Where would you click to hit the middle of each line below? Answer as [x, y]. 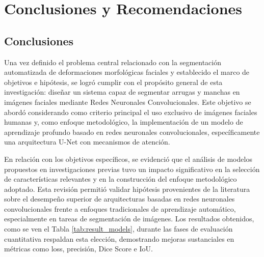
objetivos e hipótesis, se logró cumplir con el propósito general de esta [113, 82]
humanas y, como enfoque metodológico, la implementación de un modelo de [124, 122]
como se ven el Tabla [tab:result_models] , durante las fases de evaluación [118, 229]
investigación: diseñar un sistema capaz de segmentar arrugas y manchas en [122, 92]
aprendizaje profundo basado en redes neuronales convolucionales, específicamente [132, 132]
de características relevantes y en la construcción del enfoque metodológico [121, 179]
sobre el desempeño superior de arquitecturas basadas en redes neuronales [120, 199]
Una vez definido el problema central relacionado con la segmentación [113, 62]
